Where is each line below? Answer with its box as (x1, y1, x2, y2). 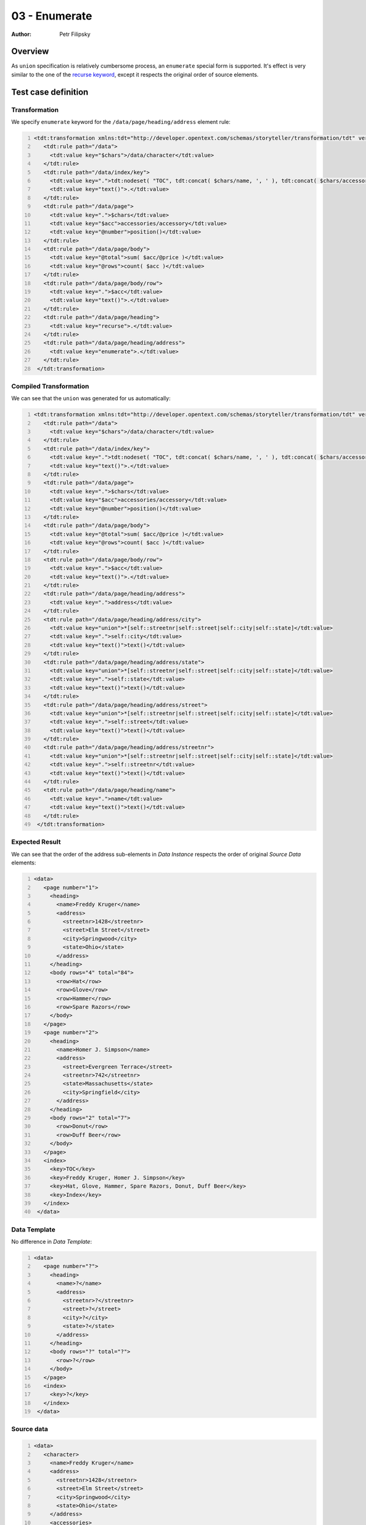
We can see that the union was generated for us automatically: (11, 395, 171, 402)
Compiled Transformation (11, 382, 90, 390)
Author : (11, 30, 32, 38)
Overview (11, 46, 49, 57)
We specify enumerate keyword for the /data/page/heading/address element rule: (11, 118, 231, 125)
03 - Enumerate (11, 9, 93, 23)
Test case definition (11, 87, 88, 97)
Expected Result (11, 838, 61, 846)
